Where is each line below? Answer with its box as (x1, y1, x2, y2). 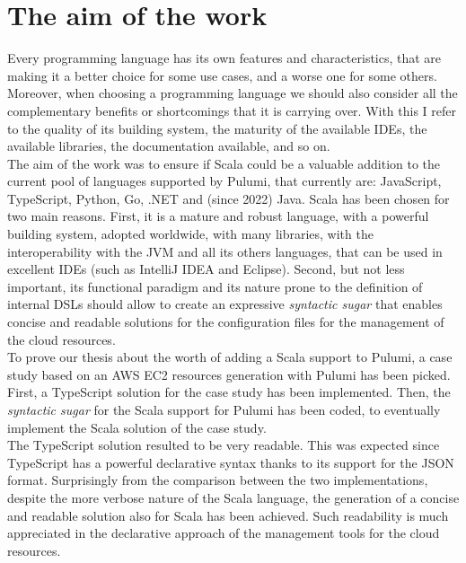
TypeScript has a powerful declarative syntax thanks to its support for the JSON (7, 453, 454, 471)
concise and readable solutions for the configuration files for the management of (7, 312, 444, 331)
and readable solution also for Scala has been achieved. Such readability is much (7, 506, 449, 524)
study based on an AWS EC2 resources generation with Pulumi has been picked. (7, 365, 451, 383)
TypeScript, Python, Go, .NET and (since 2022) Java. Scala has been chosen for (7, 189, 450, 207)
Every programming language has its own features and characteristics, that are (7, 48, 442, 67)
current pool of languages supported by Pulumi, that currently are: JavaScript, (7, 172, 442, 190)
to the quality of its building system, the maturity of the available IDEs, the (7, 119, 427, 137)
